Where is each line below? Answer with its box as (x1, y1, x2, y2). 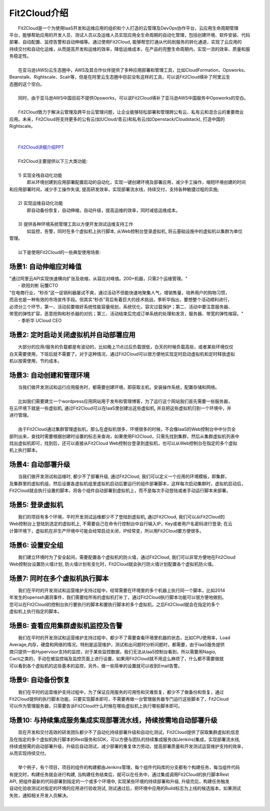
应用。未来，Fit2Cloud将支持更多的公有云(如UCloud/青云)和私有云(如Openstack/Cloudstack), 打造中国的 (9, 116, 225, 122)
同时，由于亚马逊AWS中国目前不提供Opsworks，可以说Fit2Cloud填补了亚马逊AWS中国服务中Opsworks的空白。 (18, 95, 248, 101)
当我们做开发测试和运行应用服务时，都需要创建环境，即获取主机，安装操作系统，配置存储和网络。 (18, 384, 219, 390)
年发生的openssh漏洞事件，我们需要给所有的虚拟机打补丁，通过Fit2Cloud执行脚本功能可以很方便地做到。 (9, 594, 227, 601)
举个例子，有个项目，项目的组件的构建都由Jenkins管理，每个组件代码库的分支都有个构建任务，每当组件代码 (18, 764, 240, 770)
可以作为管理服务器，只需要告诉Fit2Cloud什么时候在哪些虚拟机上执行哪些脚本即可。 (9, 703, 182, 709)
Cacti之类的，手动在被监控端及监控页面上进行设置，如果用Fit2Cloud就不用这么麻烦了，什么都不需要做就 (9, 656, 224, 662)
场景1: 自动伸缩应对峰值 (9, 262, 82, 271)
